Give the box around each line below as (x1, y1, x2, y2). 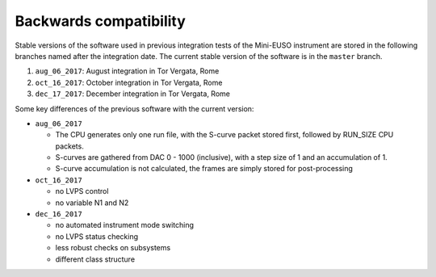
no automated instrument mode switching (55, 220, 194, 230)
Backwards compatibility (15, 12, 186, 30)
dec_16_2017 (35, 210, 82, 219)
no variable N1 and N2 (55, 198, 129, 208)
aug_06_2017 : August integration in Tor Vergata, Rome (35, 66, 220, 76)
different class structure (55, 254, 136, 264)
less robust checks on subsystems (55, 243, 171, 253)
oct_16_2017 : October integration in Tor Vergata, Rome (35, 78, 223, 87)
